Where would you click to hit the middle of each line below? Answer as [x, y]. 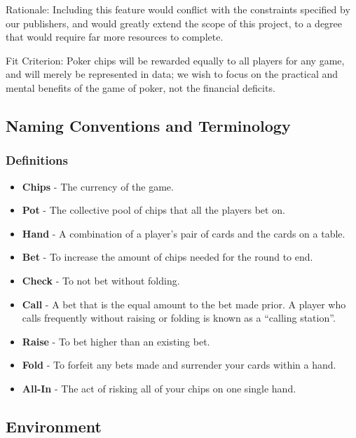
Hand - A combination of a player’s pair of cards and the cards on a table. [184, 233]
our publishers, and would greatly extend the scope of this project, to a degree [174, 23]
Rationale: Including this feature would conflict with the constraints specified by [178, 9]
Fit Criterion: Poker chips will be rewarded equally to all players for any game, [175, 60]
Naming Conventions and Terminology [148, 125]
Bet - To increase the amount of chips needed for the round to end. [167, 257]
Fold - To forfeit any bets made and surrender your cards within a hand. [179, 365]
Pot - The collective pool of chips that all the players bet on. [153, 210]
